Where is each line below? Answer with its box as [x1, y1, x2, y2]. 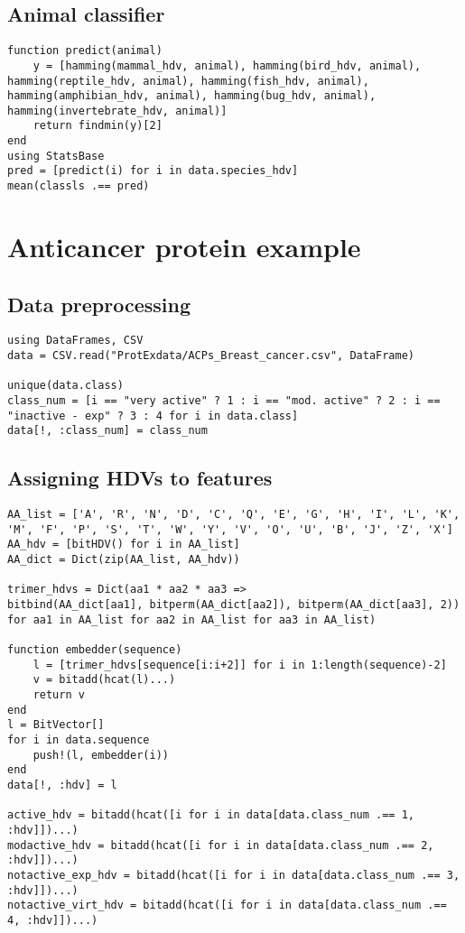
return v [33, 688, 85, 702]
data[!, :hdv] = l [7, 778, 117, 791]
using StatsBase [7, 149, 105, 162]
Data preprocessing [7, 290, 191, 318]
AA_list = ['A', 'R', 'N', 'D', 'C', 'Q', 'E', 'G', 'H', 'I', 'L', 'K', [7, 508, 460, 522]
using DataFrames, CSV [7, 334, 144, 347]
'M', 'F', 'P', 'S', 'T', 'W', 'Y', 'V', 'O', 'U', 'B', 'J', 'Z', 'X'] [7, 522, 453, 536]
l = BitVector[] [7, 718, 105, 732]
